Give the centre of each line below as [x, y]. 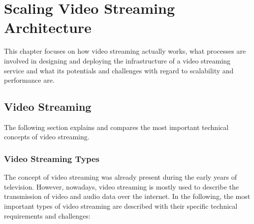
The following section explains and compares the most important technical [116, 127]
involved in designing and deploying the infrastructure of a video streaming [117, 60]
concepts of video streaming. [47, 137]
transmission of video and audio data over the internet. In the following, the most [127, 196]
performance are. [29, 80]
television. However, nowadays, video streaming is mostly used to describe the [121, 186]
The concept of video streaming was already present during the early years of [121, 177]
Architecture [48, 27]
